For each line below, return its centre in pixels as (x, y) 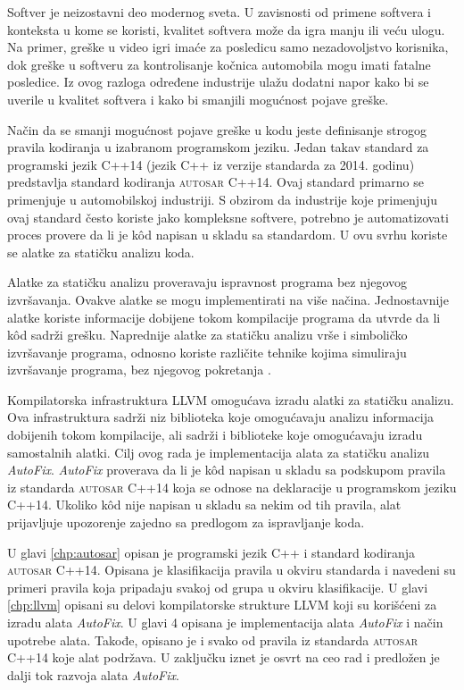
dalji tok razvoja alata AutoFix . (93, 674)
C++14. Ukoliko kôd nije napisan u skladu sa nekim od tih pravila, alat (204, 505)
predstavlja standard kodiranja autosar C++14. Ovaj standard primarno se (215, 182)
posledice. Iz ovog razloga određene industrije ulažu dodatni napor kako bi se (218, 82)
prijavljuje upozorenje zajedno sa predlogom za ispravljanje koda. (186, 522)
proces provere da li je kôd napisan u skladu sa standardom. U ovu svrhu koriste (228, 235)
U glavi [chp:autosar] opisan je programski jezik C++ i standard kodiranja (211, 552)
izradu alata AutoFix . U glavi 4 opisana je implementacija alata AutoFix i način (225, 622)
